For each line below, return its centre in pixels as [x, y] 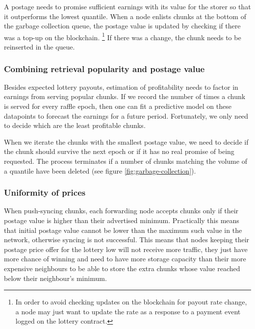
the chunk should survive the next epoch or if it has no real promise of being [119, 151]
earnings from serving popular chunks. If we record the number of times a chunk [125, 96]
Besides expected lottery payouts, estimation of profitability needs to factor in [121, 87]
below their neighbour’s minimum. [55, 278]
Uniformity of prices [45, 192]
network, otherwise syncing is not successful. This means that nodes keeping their [127, 240]
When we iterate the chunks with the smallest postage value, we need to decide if [126, 141]
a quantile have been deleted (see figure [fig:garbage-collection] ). [100, 170]
